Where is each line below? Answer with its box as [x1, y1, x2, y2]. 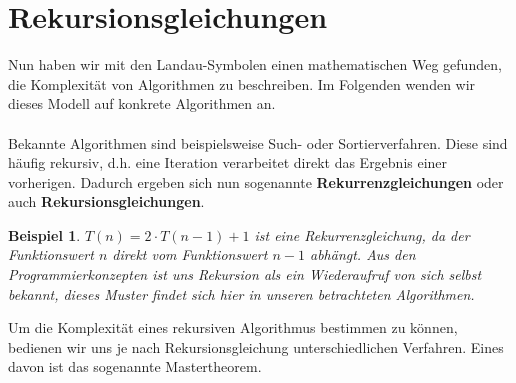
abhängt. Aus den [309, 244, 416, 265]
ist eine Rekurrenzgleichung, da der [254, 224, 470, 245]
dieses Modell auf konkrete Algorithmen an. [8, 93, 276, 114]
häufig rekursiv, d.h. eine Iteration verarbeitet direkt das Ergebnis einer [8, 152, 448, 173]
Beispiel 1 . [8, 224, 81, 245]
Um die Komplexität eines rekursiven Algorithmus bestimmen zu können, [8, 317, 458, 338]
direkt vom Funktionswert [112, 244, 268, 265]
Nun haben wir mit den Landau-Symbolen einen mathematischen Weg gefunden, [8, 54, 502, 75]
